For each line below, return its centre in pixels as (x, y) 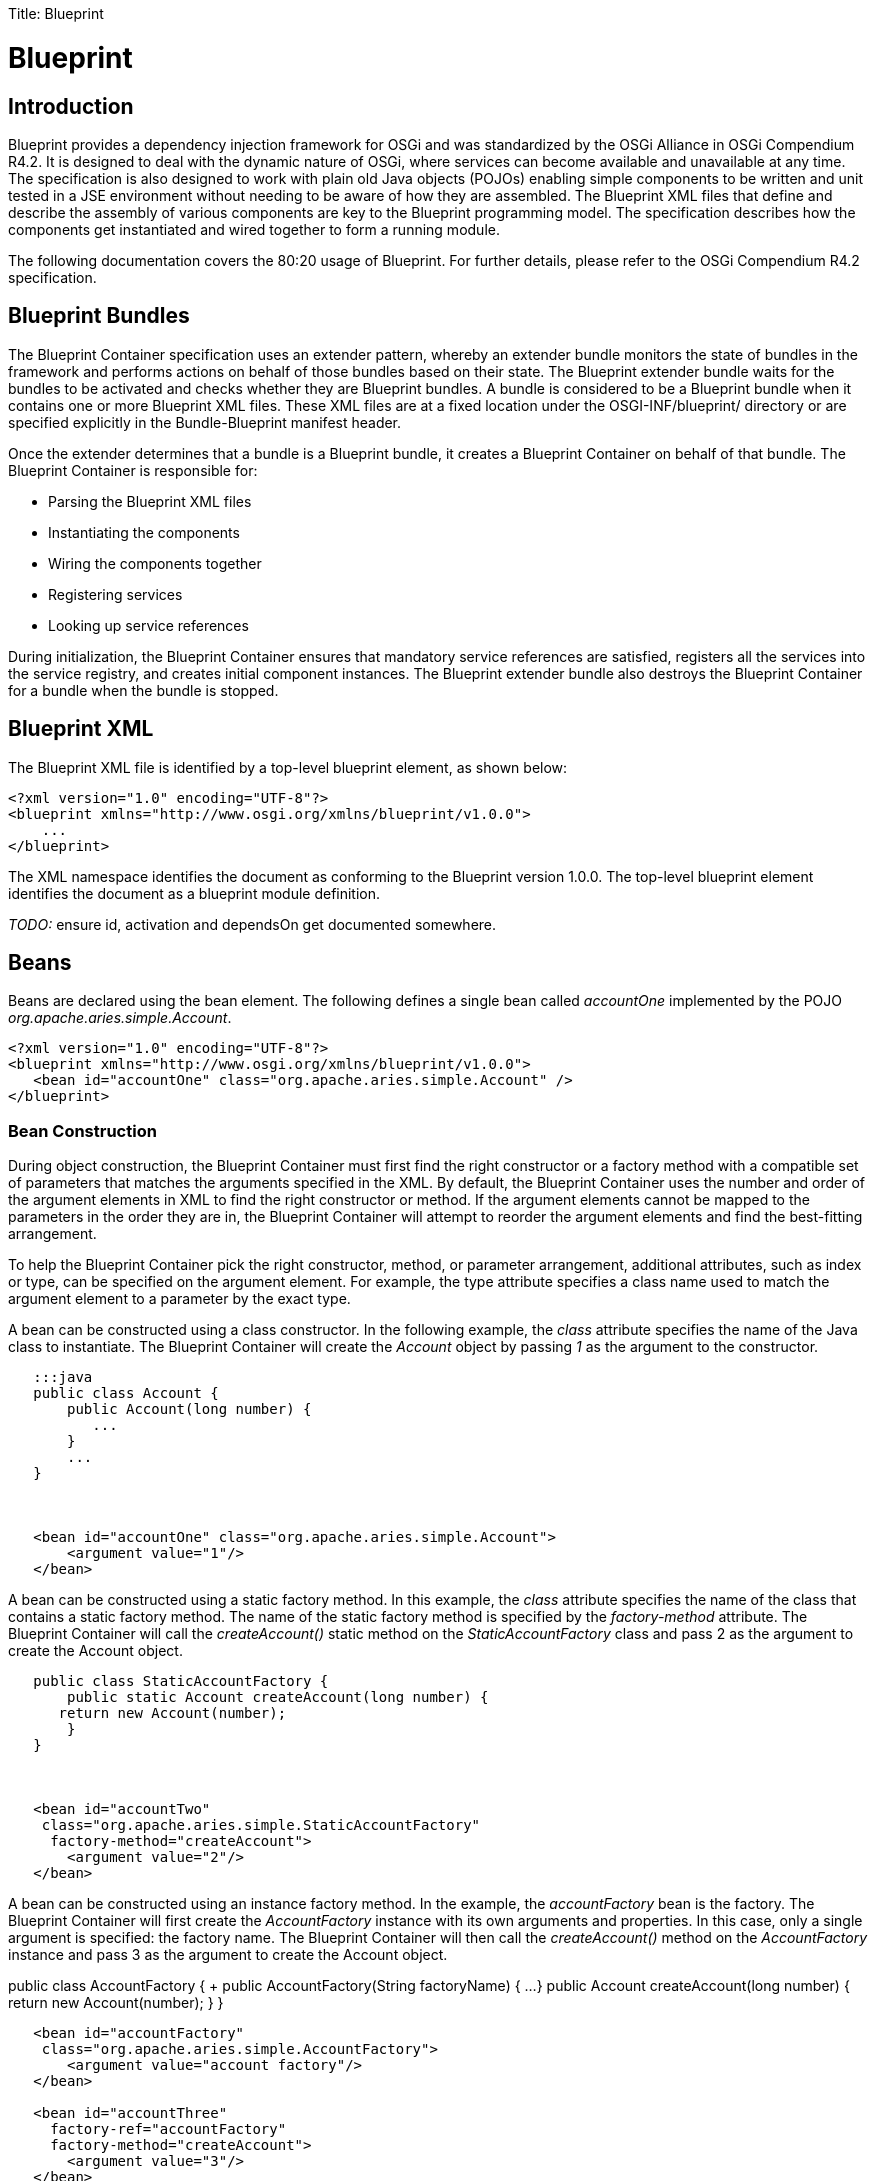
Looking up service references (148, 625)
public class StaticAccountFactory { (181, 1681)
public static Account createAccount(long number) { (278, 1697)
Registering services (115, 594)
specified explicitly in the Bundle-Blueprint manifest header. (205, 422)
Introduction (71, 106)
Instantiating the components (144, 532)
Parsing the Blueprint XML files (150, 501)
